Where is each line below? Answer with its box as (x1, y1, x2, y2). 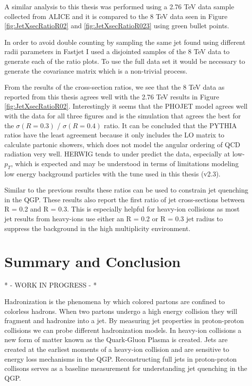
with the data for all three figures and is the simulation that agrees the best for (4, 110, 241, 120)
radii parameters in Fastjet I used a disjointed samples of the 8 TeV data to (4, 46, 230, 57)
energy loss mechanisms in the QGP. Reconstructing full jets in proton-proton (4, 353, 237, 364)
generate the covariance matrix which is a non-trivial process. (4, 65, 188, 76)
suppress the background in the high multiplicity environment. (4, 223, 191, 233)
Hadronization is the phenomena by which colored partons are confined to (4, 296, 225, 306)
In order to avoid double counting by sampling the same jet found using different (4, 37, 246, 47)
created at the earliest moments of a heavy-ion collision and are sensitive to (4, 344, 230, 354)
